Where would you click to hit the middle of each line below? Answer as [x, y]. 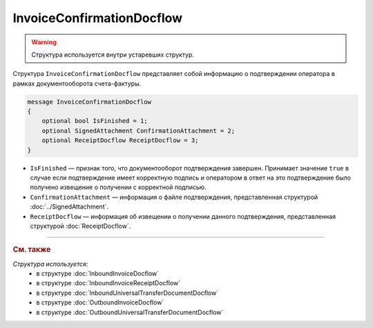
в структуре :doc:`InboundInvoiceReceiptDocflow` [108, 283]
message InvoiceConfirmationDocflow [89, 102]
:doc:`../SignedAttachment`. [69, 206]
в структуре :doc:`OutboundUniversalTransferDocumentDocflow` [130, 312]
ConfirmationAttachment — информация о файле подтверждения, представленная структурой [174, 197]
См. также [32, 250]
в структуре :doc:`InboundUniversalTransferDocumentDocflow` [127, 293]
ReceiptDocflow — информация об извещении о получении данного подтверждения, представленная [183, 216]
